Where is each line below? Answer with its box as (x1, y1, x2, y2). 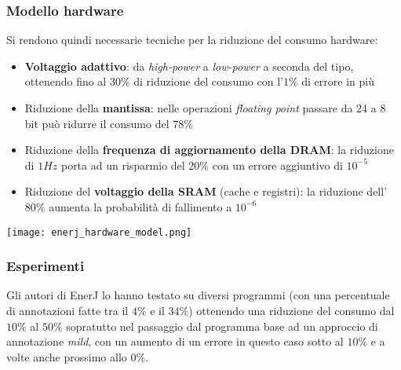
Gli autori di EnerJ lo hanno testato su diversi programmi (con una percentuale (6, 287, 390, 303)
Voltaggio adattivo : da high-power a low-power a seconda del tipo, (24, 57, 354, 74)
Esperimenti (6, 256, 85, 276)
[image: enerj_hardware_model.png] (6, 226, 192, 238)
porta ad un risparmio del (60, 156, 185, 173)
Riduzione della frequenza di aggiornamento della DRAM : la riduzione (24, 141, 394, 158)
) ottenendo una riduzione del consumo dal (188, 302, 395, 319)
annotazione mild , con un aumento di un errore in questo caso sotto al (6, 333, 344, 350)
